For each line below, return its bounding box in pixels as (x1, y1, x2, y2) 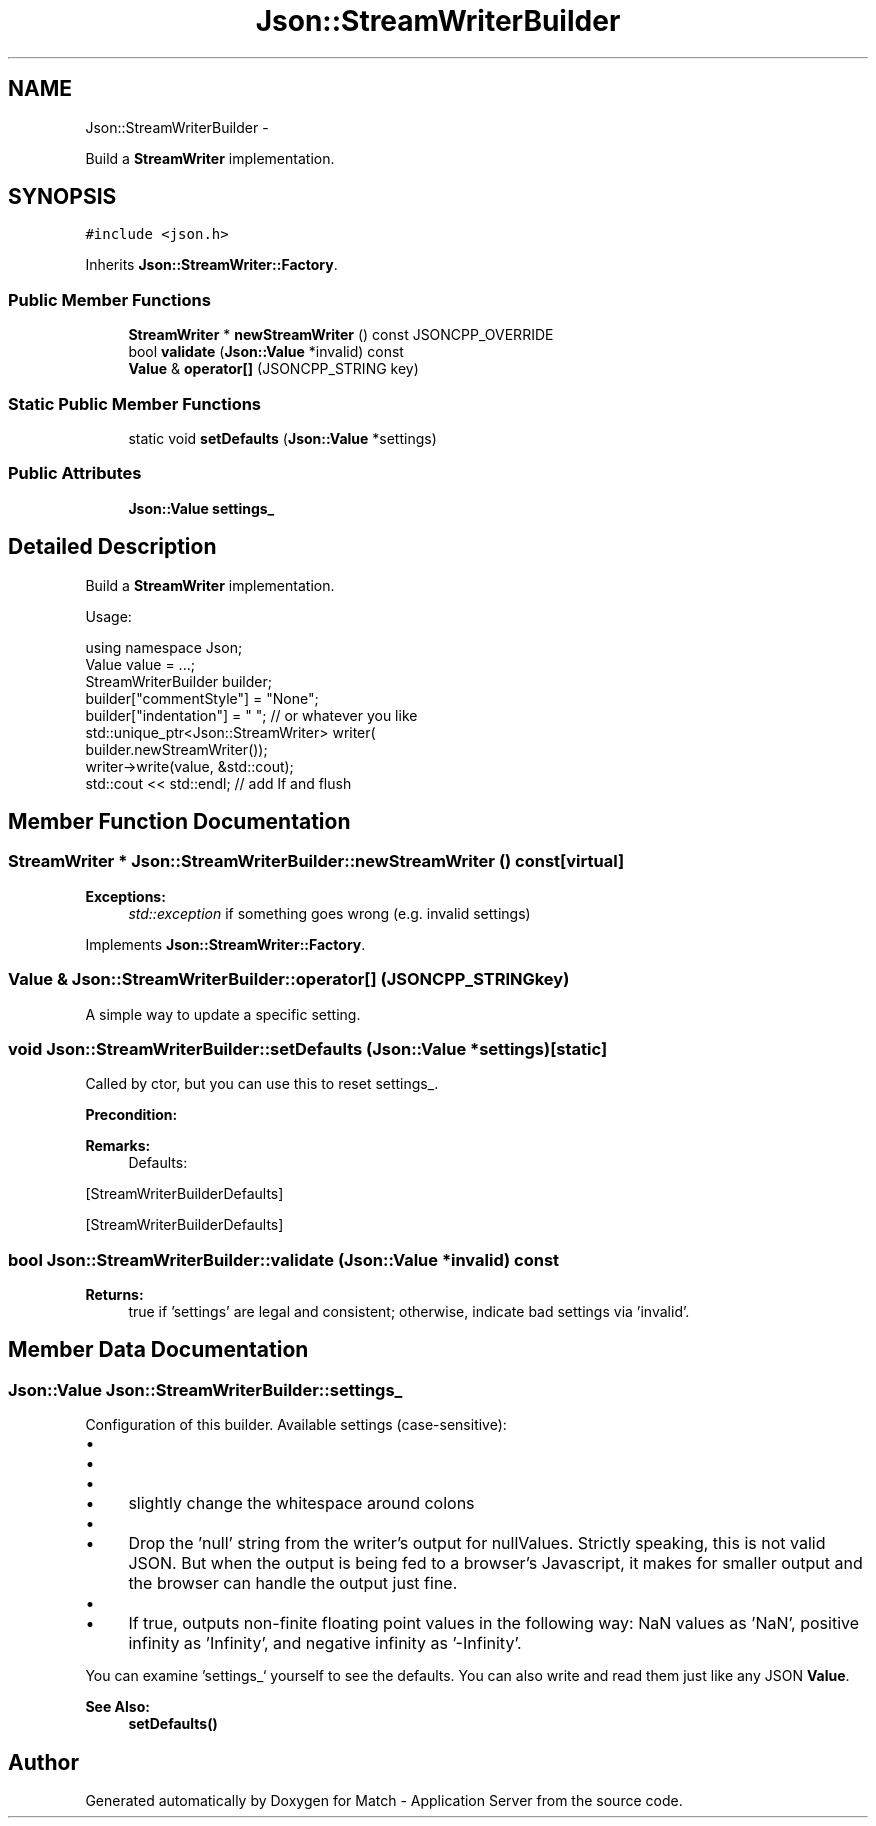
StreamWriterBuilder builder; (85, 672, 272, 690)
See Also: (85, 1698, 150, 1716)
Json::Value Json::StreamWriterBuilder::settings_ (8, 1379, 403, 1400)
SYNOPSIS (8, 184, 117, 210)
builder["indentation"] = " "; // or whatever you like (85, 706, 418, 724)
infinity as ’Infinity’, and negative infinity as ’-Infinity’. (128, 1633, 522, 1654)
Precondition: (85, 1106, 178, 1124)
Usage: (85, 607, 132, 625)
